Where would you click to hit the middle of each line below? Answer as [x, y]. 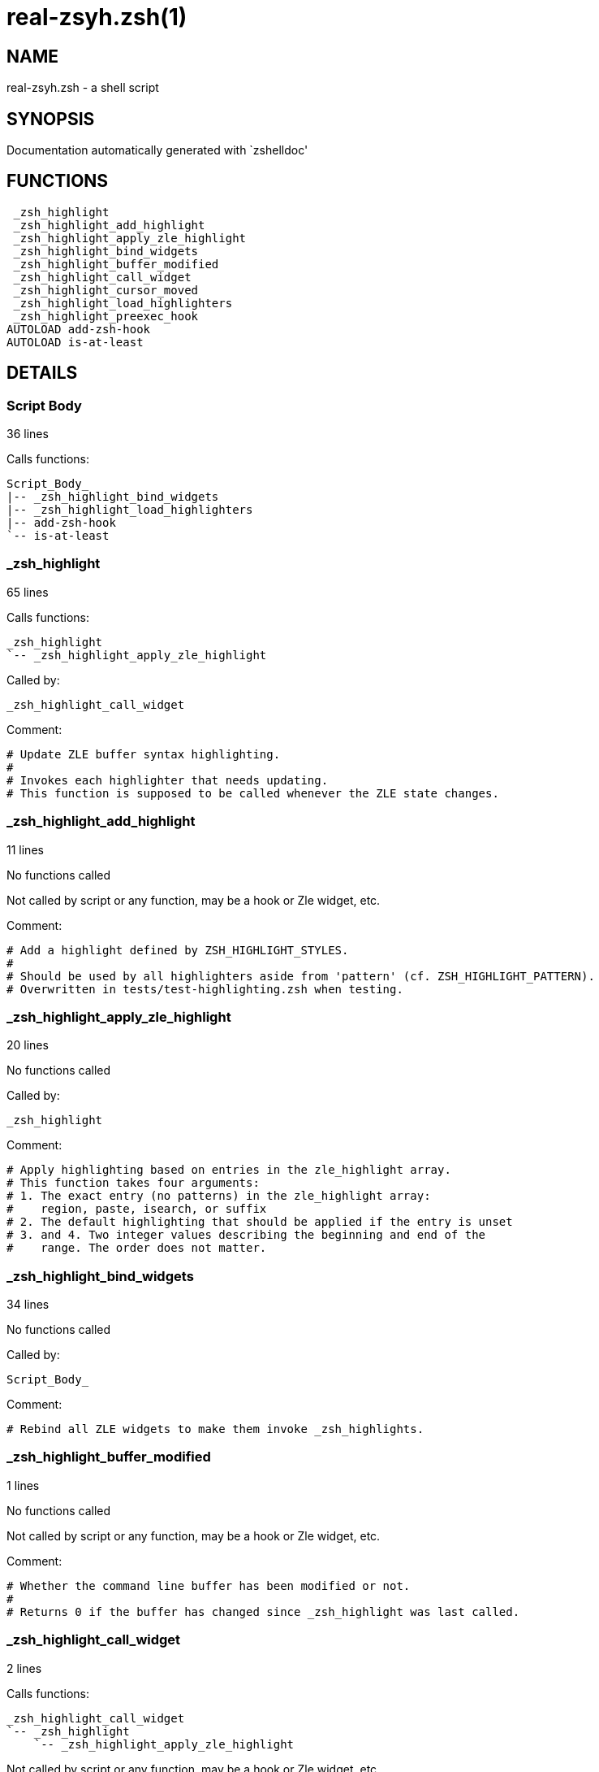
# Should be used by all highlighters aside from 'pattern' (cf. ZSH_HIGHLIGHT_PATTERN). [301, 976]
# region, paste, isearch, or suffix [137, 1209]
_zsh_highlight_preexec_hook [106, 316]
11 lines [25, 849]
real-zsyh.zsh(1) [97, 17]
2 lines [24, 1668]
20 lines [28, 1045]
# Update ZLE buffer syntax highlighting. [144, 754]
